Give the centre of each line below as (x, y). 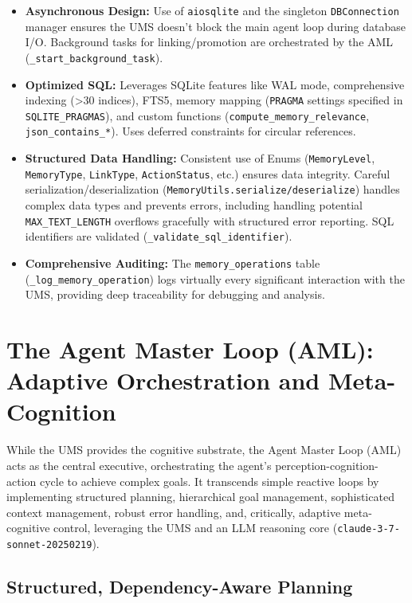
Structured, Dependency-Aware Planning (180, 587)
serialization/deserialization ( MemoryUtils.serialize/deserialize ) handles (212, 189)
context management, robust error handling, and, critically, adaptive (174, 512)
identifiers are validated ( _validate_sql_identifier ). (159, 236)
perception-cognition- (327, 465)
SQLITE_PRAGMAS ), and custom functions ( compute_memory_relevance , (197, 115)
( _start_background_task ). (94, 57)
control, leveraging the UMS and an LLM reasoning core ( (196, 528)
